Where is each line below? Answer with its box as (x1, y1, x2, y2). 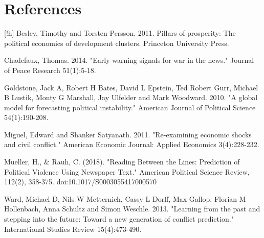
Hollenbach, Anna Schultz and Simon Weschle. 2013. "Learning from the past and (4, 203, 260, 214)
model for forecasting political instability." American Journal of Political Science (4, 102, 256, 112)
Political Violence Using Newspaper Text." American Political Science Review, (4, 166, 250, 177)
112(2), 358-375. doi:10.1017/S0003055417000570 (4, 176, 157, 187)
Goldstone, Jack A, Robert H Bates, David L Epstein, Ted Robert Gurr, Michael (4, 82, 258, 92)
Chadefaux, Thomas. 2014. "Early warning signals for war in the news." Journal (4, 55, 254, 65)
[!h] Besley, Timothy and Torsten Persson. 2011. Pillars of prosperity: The (4, 28, 236, 38)
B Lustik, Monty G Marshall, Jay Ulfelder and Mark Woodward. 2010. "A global (4, 92, 258, 103)
